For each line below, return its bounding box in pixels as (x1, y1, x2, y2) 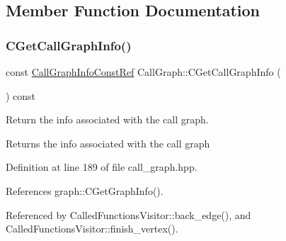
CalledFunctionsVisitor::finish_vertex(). (6, 221, 178, 236)
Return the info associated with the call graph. (6, 112, 209, 127)
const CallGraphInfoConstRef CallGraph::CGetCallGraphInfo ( (6, 65, 281, 79)
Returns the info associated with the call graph (6, 135, 210, 150)
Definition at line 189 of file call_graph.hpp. (6, 159, 198, 174)
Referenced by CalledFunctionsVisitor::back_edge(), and (6, 207, 251, 222)
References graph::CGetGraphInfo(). (6, 183, 164, 198)
